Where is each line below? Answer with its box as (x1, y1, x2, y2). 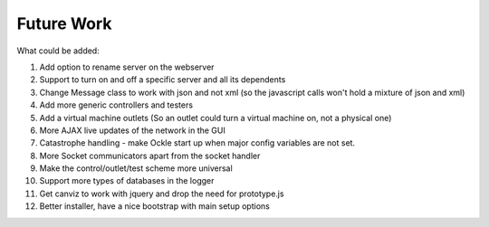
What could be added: (16, 45, 100, 56)
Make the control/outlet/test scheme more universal (39, 163, 233, 174)
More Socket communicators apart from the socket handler (39, 150, 261, 161)
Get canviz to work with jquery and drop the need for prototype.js (39, 188, 284, 199)
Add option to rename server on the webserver (39, 61, 215, 72)
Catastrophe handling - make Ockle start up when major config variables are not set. (39, 137, 356, 148)
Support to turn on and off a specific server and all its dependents (39, 74, 286, 85)
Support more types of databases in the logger (39, 175, 215, 186)
